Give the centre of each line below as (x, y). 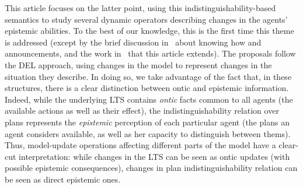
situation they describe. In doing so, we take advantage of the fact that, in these (148, 76)
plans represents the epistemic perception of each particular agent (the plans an (147, 122)
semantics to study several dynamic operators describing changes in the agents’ (146, 19)
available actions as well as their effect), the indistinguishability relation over (142, 111)
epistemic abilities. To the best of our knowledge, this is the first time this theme (149, 31)
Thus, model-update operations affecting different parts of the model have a (140, 145)
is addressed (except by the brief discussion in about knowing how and (133, 42)
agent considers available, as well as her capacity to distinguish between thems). (148, 133)
